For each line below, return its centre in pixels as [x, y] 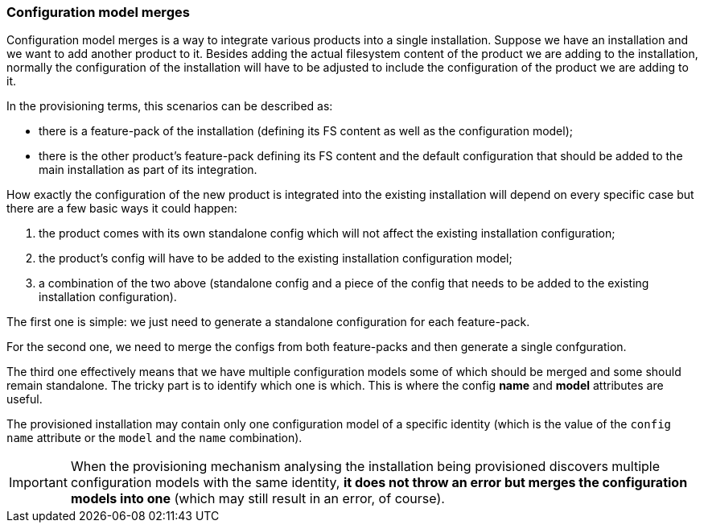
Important [38, 483]
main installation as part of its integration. [148, 170]
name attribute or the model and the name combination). [154, 438]
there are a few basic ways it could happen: [122, 209]
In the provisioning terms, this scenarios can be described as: [170, 106]
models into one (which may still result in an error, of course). [257, 499]
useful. [25, 399]
